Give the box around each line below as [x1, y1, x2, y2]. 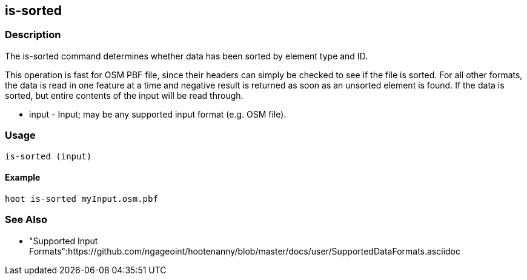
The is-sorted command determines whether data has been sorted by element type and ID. [5, 50, 368, 61]
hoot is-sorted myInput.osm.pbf [5, 193, 158, 204]
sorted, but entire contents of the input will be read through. [5, 90, 244, 101]
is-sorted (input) [5, 151, 92, 161]
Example [5, 172, 41, 183]
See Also [5, 213, 47, 226]
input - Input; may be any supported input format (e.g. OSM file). [29, 108, 287, 119]
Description [5, 28, 61, 41]
